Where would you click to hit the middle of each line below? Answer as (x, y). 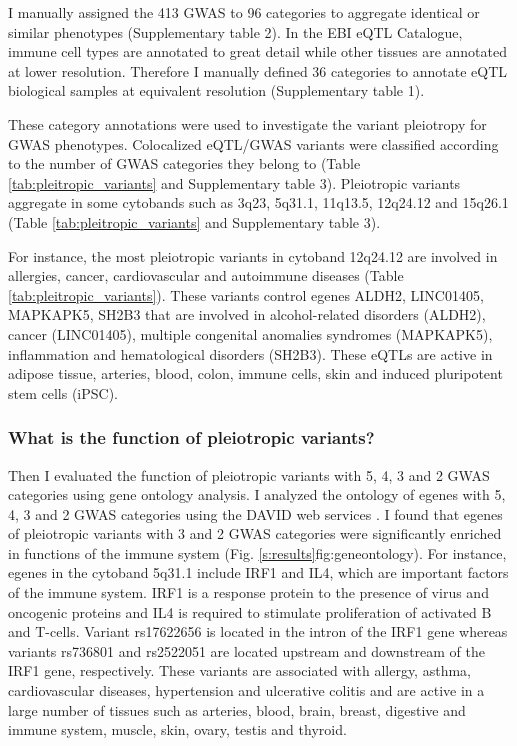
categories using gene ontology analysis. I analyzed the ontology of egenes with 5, (257, 494)
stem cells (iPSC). (63, 392)
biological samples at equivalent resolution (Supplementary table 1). (216, 90)
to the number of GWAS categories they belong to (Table (184, 163)
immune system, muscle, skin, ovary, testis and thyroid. (177, 729)
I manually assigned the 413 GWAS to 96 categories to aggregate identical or (244, 12)
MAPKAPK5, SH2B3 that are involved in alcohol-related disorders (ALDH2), (247, 314)
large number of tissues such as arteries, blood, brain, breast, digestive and (237, 709)
